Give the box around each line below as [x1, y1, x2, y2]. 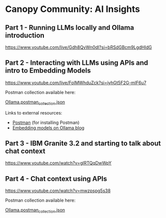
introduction [5, 31, 45, 39]
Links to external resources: [5, 109, 62, 115]
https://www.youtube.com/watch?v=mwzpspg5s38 [5, 188, 111, 194]
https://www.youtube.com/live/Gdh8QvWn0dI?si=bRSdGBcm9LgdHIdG [5, 44, 152, 50]
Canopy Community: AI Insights [5, 3, 141, 15]
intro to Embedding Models [5, 66, 91, 75]
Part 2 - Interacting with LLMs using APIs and [5, 59, 149, 67]
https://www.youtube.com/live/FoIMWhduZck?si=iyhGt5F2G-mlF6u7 [5, 80, 147, 86]
